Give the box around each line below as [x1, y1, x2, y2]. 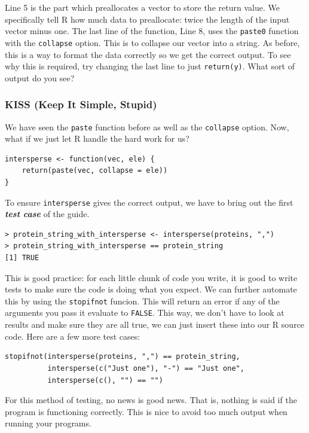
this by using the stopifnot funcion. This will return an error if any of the [5, 294, 280, 307]
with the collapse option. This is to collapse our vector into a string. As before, [5, 36, 300, 48]
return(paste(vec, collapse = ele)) [22, 166, 168, 175]
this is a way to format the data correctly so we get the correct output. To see [5, 48, 291, 60]
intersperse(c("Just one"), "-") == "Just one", [47, 364, 244, 373]
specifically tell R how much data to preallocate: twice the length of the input [5, 13, 290, 25]
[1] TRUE [5, 254, 39, 263]
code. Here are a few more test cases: [5, 330, 140, 342]
